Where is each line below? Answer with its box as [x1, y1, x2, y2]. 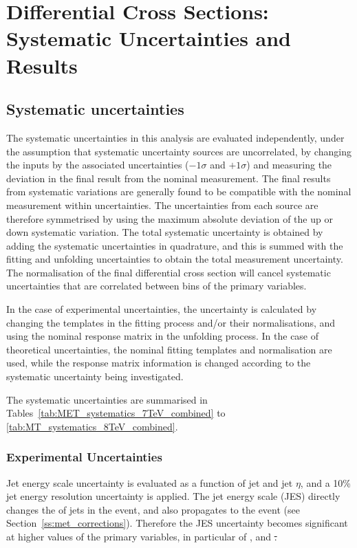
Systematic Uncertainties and [6, 24, 292, 52]
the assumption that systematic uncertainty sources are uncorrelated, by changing [6, 144, 351, 158]
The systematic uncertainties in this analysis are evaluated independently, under [6, 130, 345, 144]
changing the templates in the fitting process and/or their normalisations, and [6, 315, 336, 329]
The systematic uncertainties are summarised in [6, 392, 208, 406]
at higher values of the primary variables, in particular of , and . [6, 529, 277, 544]
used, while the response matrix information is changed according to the [6, 355, 311, 370]
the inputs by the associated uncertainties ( [6, 157, 189, 172]
